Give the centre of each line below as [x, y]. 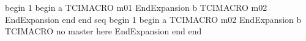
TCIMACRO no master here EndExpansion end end [103, 31]
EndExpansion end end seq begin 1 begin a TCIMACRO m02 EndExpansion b [153, 19]
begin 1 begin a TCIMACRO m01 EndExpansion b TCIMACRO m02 [136, 7]
